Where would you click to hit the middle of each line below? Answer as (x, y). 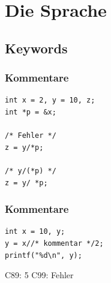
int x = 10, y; (35, 232)
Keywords (36, 48)
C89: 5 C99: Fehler (39, 275)
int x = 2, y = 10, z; (50, 100)
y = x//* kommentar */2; (54, 243)
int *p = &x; (31, 112)
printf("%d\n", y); (43, 255)
